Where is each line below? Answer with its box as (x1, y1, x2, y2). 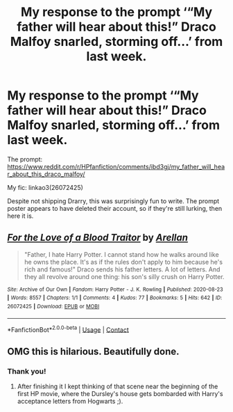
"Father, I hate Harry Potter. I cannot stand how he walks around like (24, 250, 220, 258)
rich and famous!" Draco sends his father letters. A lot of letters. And (24, 265, 221, 274)
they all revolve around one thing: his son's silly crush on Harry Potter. (24, 272, 225, 280)
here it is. (7, 212, 34, 220)
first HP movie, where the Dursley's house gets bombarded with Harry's (17, 390, 223, 398)
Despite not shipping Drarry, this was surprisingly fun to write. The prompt (7, 196, 220, 205)
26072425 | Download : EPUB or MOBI (7, 303, 100, 310)
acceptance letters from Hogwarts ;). (17, 397, 123, 406)
